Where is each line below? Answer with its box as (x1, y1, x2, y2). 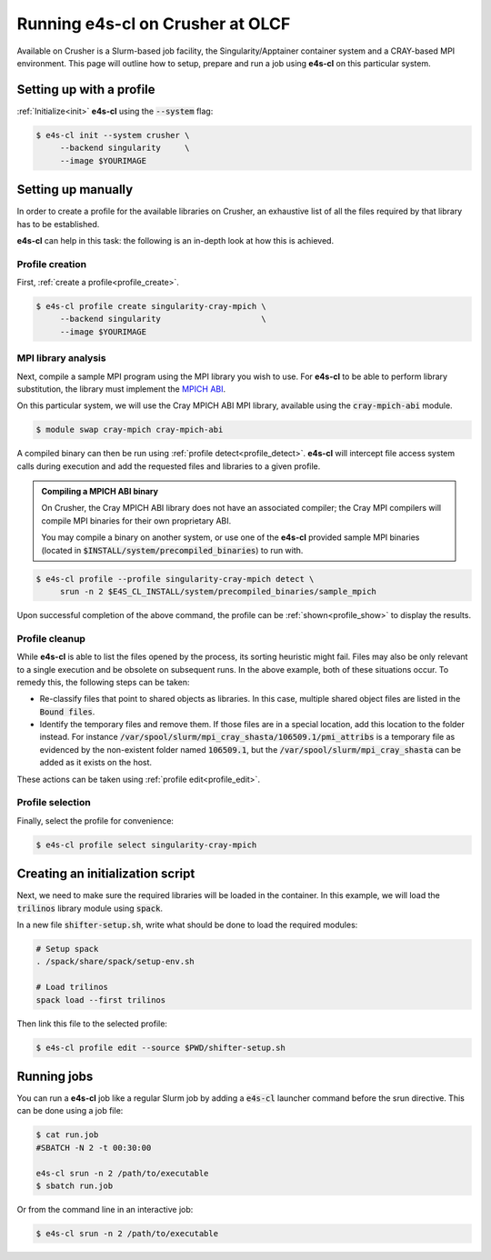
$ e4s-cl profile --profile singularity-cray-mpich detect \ (35, 574, 315, 584)
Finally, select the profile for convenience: (16, 815, 175, 826)
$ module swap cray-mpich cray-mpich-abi (35, 425, 224, 435)
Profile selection (16, 796, 91, 809)
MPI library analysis (16, 352, 106, 365)
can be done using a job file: (16, 1105, 124, 1116)
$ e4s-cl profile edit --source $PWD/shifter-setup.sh (35, 1042, 286, 1053)
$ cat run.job (35, 1130, 99, 1140)
